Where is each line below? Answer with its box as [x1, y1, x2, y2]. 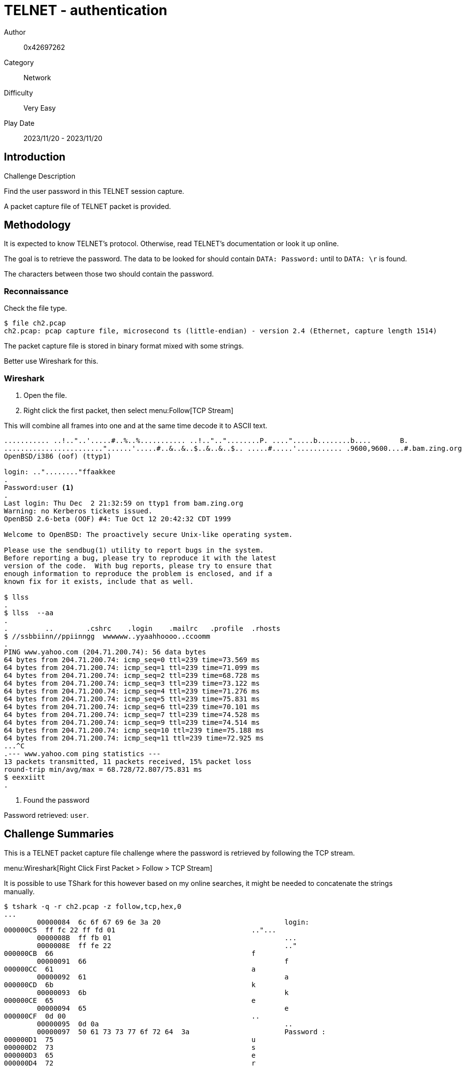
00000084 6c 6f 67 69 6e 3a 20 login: [37, 918, 309, 926]
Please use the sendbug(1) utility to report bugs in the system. [4, 546, 264, 554]
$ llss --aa [4, 608, 54, 617]
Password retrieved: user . [4, 811, 89, 819]
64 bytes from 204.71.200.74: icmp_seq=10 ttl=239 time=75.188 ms [4, 726, 264, 734]
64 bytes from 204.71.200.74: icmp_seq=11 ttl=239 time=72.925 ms [4, 734, 264, 742]
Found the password [23, 795, 90, 804]
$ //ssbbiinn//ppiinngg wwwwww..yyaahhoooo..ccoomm [4, 632, 210, 640]
